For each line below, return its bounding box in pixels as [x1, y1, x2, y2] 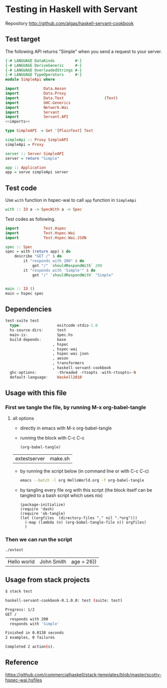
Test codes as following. [5, 216, 56, 222]
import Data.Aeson [5, 86, 66, 92]
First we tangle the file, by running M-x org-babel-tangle [5, 404, 146, 411]
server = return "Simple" [5, 156, 59, 161]
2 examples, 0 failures [5, 635, 55, 640]
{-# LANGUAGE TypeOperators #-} [5, 72, 82, 77]
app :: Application [5, 165, 46, 170]
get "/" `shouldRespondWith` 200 [32, 263, 102, 269]
